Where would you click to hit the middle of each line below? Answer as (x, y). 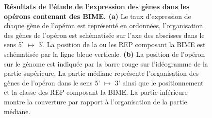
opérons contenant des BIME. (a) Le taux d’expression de (98, 16)
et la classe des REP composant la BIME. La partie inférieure (96, 92)
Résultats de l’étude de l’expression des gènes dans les (97, 6)
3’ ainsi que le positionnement (159, 82)
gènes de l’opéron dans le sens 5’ (52, 82)
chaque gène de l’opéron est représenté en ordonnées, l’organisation (104, 25)
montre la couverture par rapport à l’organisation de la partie (96, 101)
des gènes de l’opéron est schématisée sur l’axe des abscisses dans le (104, 35)
